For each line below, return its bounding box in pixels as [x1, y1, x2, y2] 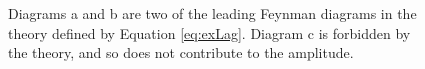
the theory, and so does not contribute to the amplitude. [8, 42, 354, 63]
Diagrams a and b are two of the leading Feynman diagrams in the [8, 3, 417, 23]
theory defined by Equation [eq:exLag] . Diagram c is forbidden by [8, 22, 411, 43]
